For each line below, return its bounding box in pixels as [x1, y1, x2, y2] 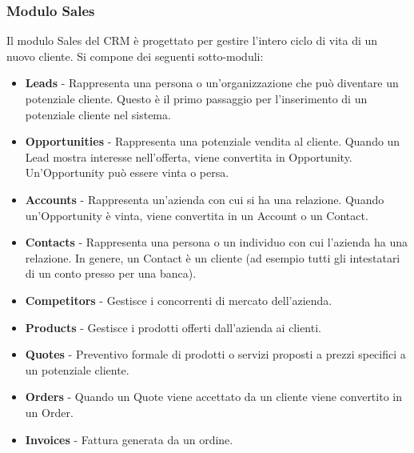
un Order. [25, 403, 74, 420]
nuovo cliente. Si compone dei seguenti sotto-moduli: [6, 47, 264, 64]
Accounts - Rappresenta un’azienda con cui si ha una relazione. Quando [25, 190, 384, 207]
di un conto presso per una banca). [25, 265, 197, 282]
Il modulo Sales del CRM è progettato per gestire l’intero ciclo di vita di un [6, 32, 378, 49]
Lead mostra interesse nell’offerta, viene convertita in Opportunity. [25, 148, 352, 165]
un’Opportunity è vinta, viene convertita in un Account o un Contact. [25, 206, 368, 223]
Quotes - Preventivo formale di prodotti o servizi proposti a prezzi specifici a [25, 346, 406, 363]
